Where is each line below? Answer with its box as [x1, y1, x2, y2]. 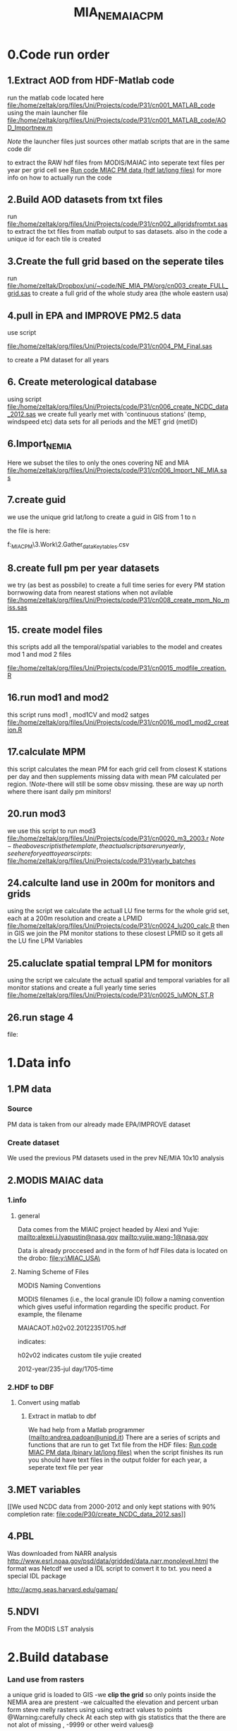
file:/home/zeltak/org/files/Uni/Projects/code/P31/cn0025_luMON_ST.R [7, 991, 214, 999]
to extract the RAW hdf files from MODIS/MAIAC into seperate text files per [7, 158, 225, 167]
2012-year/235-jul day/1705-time [17, 1364, 114, 1373]
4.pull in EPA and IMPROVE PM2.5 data [7, 309, 181, 321]
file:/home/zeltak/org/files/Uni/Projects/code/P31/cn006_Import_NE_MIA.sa [7, 465, 227, 474]
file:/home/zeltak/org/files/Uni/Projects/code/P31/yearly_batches [7, 856, 196, 865]
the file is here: [7, 526, 51, 535]
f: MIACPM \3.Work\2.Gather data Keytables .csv [7, 540, 130, 550]
